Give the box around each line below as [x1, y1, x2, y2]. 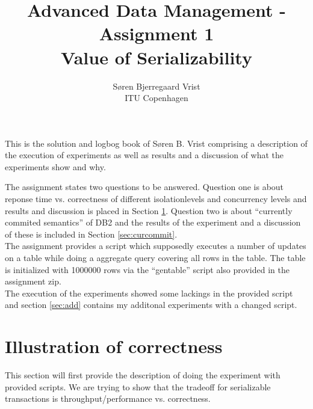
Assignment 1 [99, 21, 214, 46]
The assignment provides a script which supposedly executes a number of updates [5, 239, 306, 252]
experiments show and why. [5, 160, 106, 173]
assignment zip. [5, 275, 61, 288]
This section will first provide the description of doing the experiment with [5, 369, 280, 381]
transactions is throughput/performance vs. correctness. [5, 392, 211, 405]
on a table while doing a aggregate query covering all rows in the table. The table [5, 251, 306, 264]
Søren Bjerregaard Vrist [113, 79, 200, 92]
